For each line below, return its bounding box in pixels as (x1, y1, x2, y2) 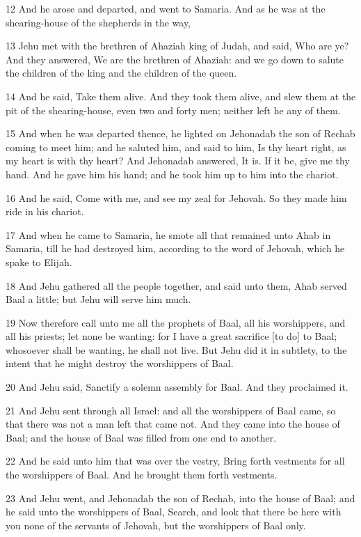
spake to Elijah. (6, 254, 72, 269)
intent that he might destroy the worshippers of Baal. (6, 356, 234, 371)
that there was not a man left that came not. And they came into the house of (6, 417, 340, 431)
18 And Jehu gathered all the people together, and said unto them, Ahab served (6, 278, 347, 293)
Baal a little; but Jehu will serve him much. (6, 292, 191, 306)
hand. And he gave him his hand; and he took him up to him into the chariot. (6, 166, 339, 181)
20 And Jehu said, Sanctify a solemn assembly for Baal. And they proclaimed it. (6, 380, 348, 394)
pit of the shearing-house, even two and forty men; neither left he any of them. (6, 102, 341, 117)
